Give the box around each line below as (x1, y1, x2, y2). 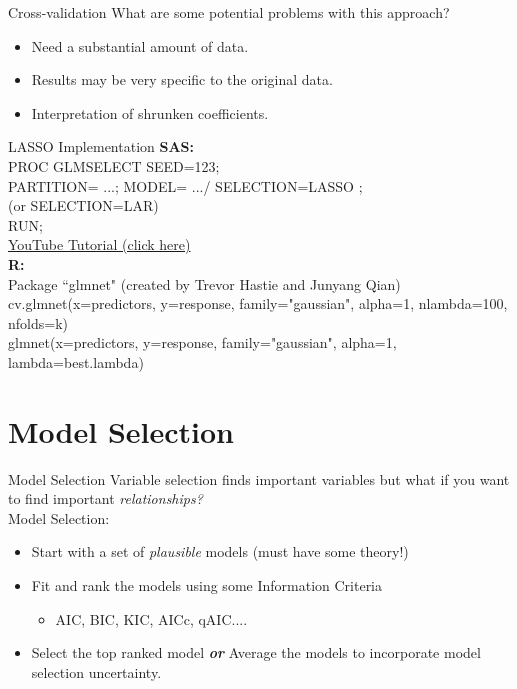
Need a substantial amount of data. (31, 35, 249, 56)
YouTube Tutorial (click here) (8, 234, 191, 255)
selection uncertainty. (31, 661, 162, 682)
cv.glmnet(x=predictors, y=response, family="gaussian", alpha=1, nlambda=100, (8, 293, 508, 314)
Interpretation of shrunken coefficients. (31, 102, 269, 123)
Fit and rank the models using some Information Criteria (31, 575, 383, 595)
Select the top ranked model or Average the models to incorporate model (31, 642, 481, 663)
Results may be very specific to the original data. (31, 69, 333, 90)
